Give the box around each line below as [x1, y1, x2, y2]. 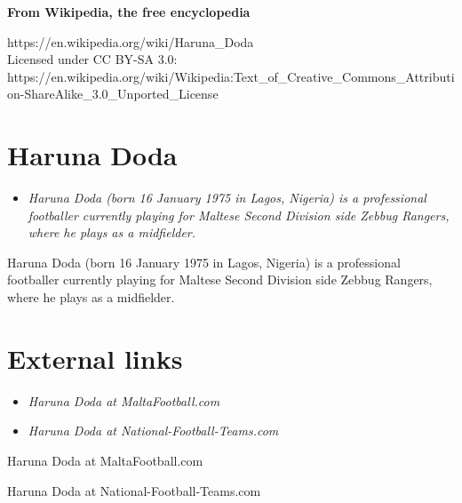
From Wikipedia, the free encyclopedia [7, 3, 251, 20]
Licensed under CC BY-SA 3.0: [7, 50, 178, 68]
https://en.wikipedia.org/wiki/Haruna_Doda [7, 32, 254, 51]
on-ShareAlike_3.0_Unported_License [7, 84, 219, 103]
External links [7, 339, 183, 376]
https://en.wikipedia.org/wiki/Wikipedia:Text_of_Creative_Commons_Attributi [7, 67, 455, 85]
